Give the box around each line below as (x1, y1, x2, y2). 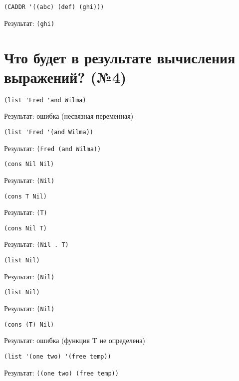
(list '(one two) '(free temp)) (4, 353, 111, 360)
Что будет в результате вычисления (4, 47, 236, 67)
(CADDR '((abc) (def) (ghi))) (4, 3, 104, 10)
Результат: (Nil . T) (4, 239, 69, 249)
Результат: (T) (4, 207, 47, 217)
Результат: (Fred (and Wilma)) (4, 143, 101, 153)
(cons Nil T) (4, 224, 47, 232)
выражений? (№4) (4, 66, 127, 87)
